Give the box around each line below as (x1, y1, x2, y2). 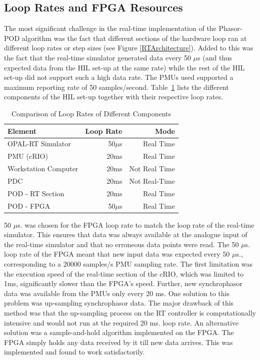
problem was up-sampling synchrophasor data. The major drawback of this (4, 298, 234, 308)
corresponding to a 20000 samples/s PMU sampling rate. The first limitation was (4, 259, 253, 269)
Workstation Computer (7, 163, 78, 174)
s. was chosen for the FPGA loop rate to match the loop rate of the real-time (17, 219, 254, 230)
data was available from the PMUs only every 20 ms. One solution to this (4, 288, 229, 298)
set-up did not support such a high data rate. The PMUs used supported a (4, 72, 233, 82)
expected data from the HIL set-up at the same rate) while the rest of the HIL (4, 62, 245, 72)
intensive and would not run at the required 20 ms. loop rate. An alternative (4, 317, 238, 328)
